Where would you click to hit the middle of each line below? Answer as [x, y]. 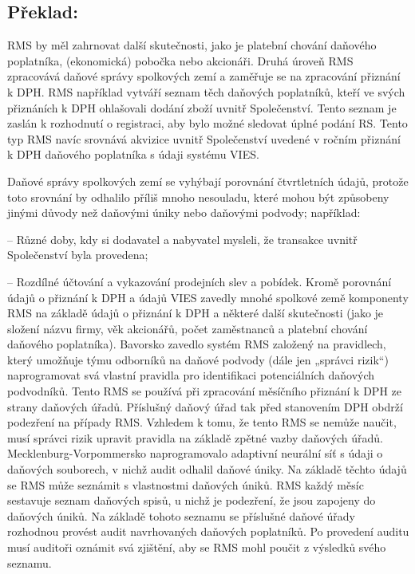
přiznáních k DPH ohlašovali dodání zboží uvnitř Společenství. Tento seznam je [202, 107]
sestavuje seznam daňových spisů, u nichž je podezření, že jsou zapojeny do [192, 500]
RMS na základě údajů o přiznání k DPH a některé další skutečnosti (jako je [196, 313]
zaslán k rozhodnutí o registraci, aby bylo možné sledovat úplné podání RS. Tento [207, 123]
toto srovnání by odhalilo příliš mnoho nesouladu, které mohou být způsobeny [198, 197]
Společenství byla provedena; [78, 255]
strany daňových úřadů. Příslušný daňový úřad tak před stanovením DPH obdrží [205, 406]
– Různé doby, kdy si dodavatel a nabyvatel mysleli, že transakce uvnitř [182, 239]
